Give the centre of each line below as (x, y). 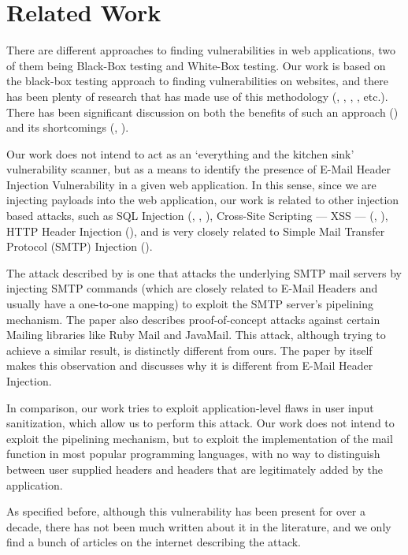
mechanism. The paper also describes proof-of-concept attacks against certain (193, 319)
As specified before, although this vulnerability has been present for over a (186, 511)
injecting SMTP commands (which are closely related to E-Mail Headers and (192, 288)
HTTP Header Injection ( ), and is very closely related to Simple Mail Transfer (196, 231)
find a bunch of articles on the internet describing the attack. (154, 542)
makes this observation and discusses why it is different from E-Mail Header (190, 365)
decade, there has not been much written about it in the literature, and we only (199, 526)
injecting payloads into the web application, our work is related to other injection (203, 200)
